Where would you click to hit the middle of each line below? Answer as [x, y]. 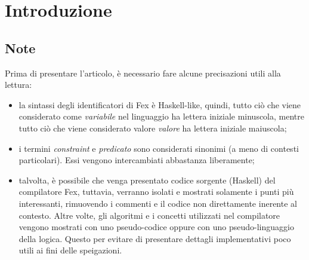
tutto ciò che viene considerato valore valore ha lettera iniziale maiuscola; [153, 128]
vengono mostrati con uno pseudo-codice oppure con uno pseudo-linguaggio [156, 227]
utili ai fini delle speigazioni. [70, 250]
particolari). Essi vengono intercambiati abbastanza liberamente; [137, 160]
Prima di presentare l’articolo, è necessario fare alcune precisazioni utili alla [143, 73]
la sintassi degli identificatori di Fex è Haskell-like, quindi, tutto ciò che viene [160, 104]
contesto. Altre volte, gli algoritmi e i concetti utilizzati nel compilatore [149, 215]
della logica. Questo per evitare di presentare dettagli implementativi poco [155, 238]
